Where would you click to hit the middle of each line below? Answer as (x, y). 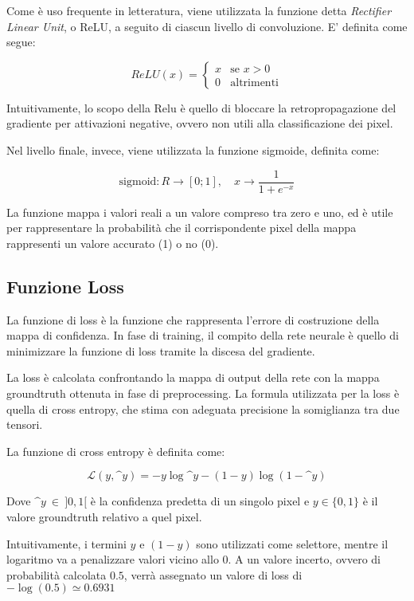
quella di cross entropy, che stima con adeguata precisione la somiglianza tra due (203, 409)
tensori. (25, 424)
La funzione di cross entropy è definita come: (116, 451)
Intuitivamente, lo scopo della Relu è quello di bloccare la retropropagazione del (201, 107)
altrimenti (254, 82)
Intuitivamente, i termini (66, 543)
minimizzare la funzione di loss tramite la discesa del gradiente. (161, 350)
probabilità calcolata (57, 574)
